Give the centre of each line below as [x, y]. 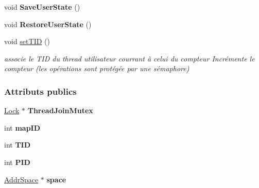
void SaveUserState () [42, 7]
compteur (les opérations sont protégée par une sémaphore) [97, 68]
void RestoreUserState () [48, 24]
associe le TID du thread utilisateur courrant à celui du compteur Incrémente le [129, 58]
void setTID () [27, 41]
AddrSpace [21, 179]
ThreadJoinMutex [60, 110]
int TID [18, 145]
